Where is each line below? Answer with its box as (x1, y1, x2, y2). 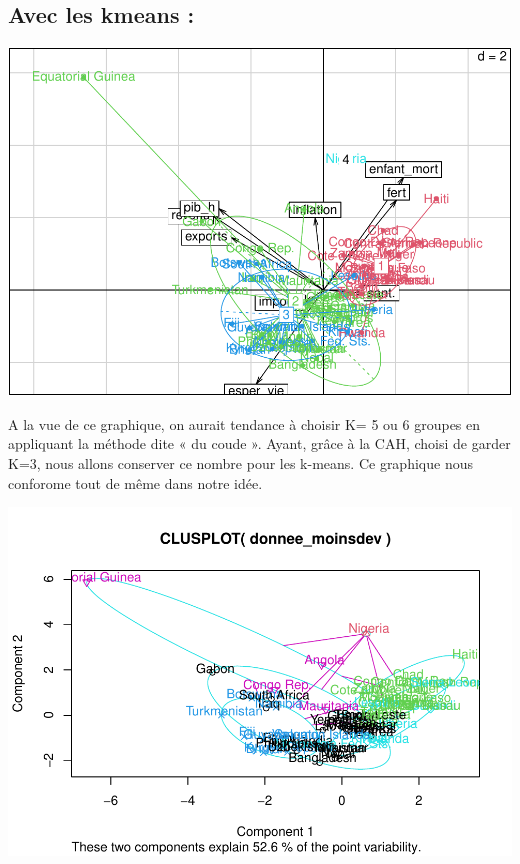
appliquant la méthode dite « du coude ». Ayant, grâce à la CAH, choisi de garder (8, 433, 511, 454)
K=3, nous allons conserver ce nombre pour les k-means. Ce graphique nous (8, 452, 473, 473)
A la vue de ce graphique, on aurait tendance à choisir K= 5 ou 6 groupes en (8, 413, 481, 434)
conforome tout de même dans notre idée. (8, 472, 263, 493)
